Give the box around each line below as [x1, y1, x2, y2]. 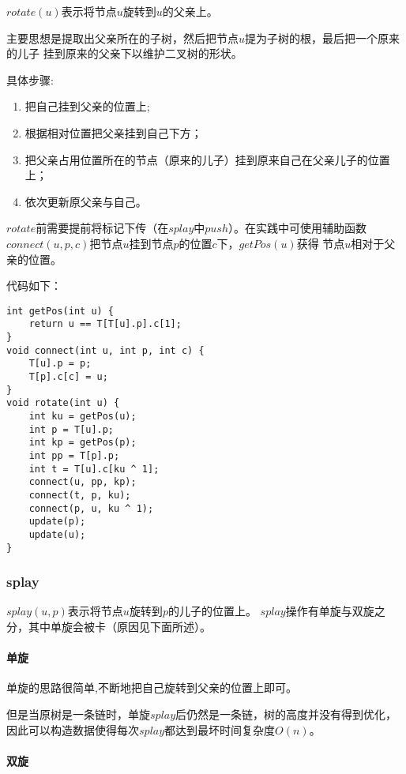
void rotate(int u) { [6, 397, 120, 409]
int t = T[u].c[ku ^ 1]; [28, 463, 160, 475]
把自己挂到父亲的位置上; [24, 98, 150, 115]
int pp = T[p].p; [28, 449, 120, 461]
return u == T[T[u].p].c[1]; [28, 318, 182, 330]
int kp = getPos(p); [28, 437, 137, 449]
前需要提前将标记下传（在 [36, 220, 169, 236]
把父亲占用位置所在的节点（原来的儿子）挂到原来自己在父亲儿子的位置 [24, 151, 390, 167]
